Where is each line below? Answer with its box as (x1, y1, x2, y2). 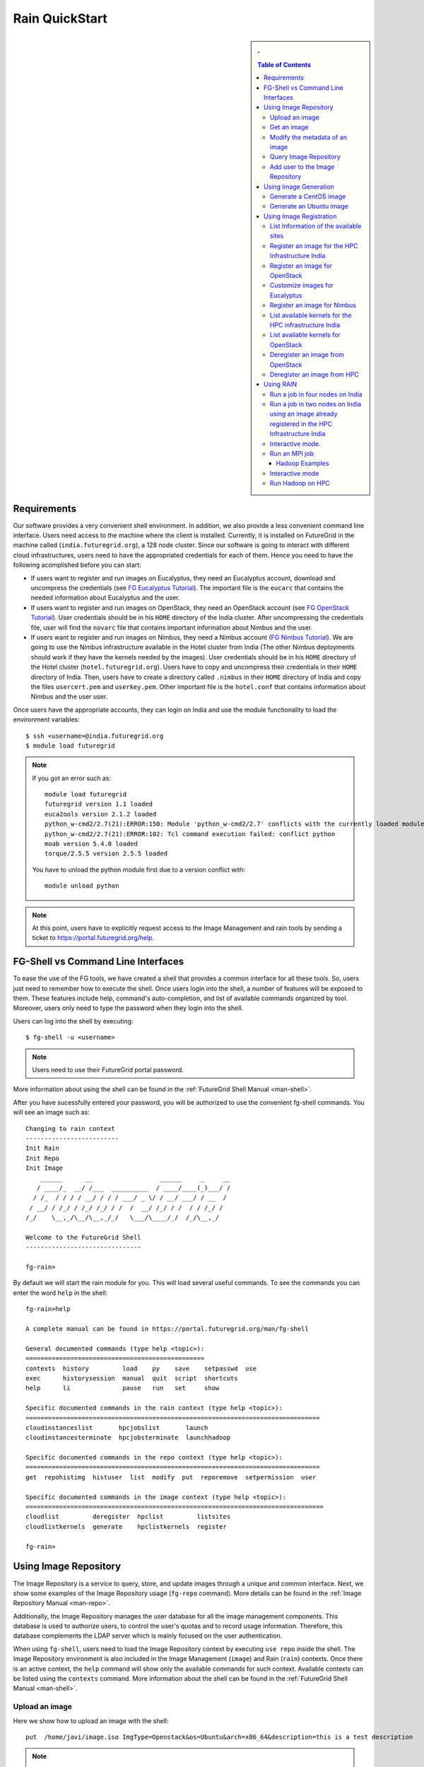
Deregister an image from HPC (269, 370, 360, 378)
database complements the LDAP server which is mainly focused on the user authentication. (13, 1631, 283, 1640)
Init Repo (25, 1154, 59, 1162)
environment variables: (13, 715, 81, 724)
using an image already (269, 410, 338, 418)
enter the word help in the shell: (13, 1288, 108, 1297)
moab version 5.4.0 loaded (45, 840, 138, 848)
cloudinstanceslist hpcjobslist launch (25, 1423, 208, 1431)
